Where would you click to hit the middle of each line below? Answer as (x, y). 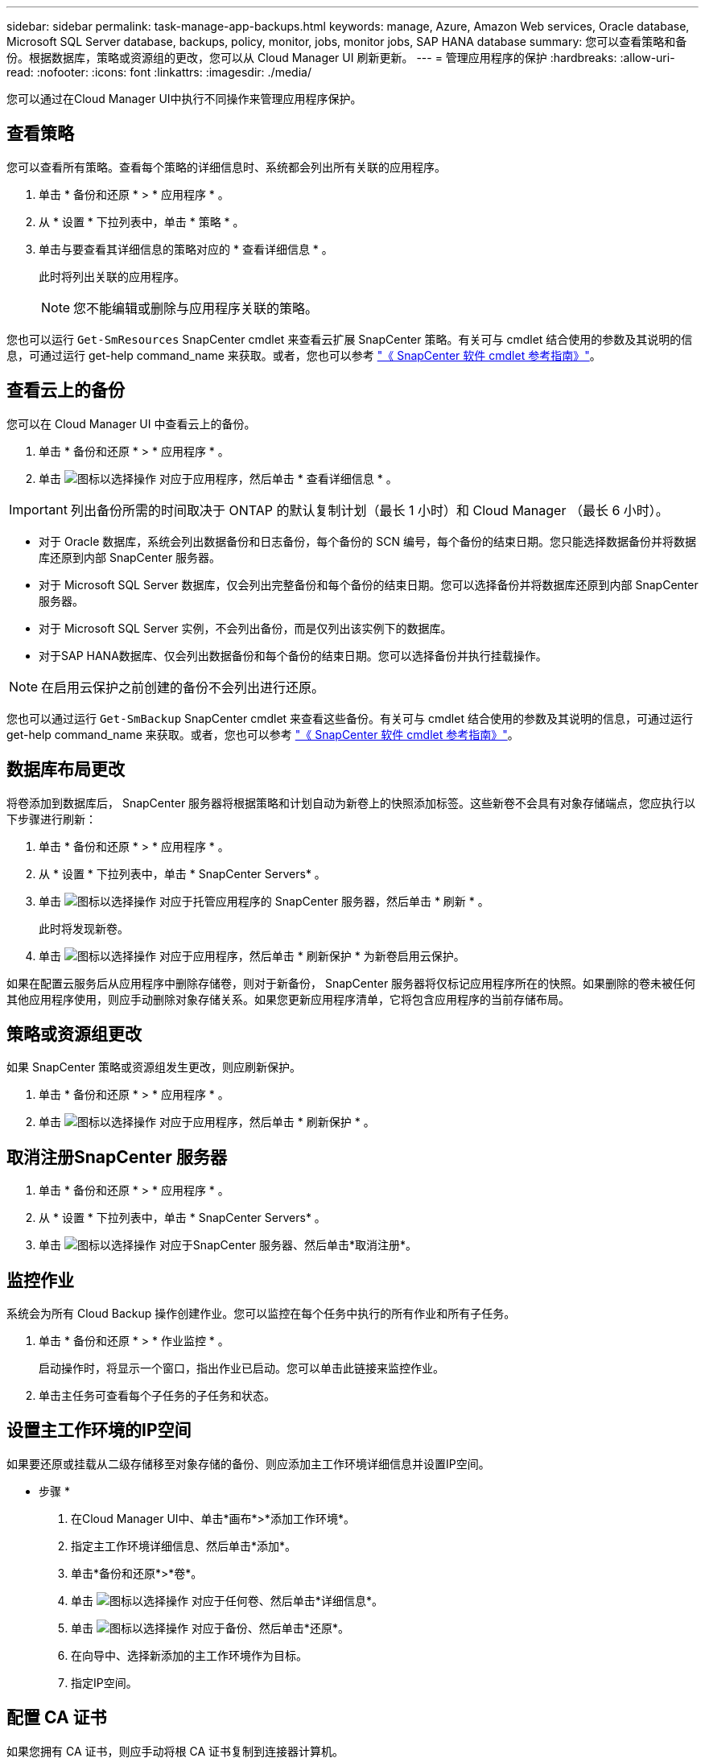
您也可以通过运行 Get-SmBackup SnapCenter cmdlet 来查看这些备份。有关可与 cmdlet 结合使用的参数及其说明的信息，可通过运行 (350, 718)
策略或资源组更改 (74, 1034)
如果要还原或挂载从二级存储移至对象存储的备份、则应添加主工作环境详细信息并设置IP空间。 (248, 1463)
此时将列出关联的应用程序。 (112, 276)
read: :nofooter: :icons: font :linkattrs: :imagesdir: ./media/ (159, 72)
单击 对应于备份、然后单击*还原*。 (210, 1628)
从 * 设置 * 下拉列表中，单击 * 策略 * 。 (142, 221)
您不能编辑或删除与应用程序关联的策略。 (196, 308)
